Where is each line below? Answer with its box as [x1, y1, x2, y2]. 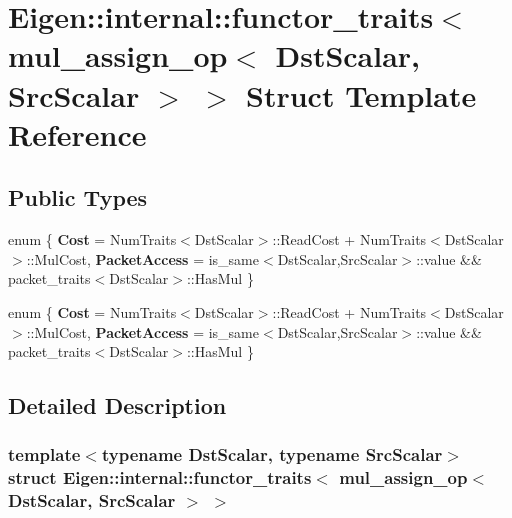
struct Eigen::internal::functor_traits [8, 465, 312, 490]
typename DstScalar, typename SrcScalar [101, 442, 443, 467]
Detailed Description [8, 390, 227, 421]
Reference [8, 113, 147, 154]
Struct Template [246, 74, 477, 115]
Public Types [8, 182, 148, 213]
